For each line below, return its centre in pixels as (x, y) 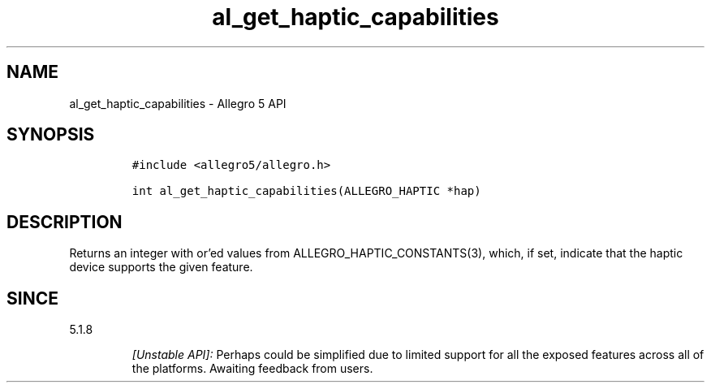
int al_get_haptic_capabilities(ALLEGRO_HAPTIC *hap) (306, 191)
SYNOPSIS (51, 135)
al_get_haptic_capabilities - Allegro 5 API (178, 103)
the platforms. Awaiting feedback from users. (252, 369)
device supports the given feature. (161, 267)
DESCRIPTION (65, 222)
